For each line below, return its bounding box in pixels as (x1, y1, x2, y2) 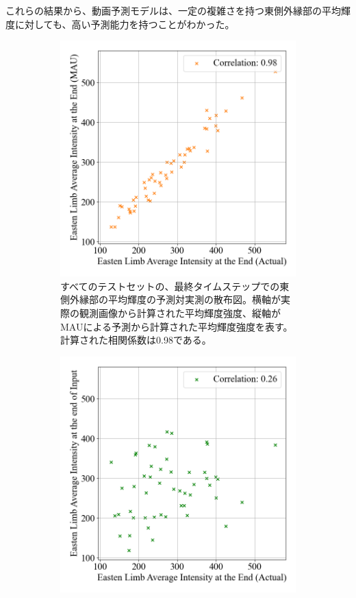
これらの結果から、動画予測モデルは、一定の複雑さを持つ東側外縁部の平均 (5, 3, 341, 17)
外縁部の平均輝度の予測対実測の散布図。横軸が (69, 292, 281, 307)
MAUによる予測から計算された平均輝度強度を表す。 (60, 319, 293, 333)
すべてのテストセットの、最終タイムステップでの (60, 278, 280, 293)
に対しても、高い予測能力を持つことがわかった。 (14, 16, 235, 31)
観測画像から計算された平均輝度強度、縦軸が (79, 305, 281, 320)
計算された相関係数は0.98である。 (60, 333, 212, 347)
